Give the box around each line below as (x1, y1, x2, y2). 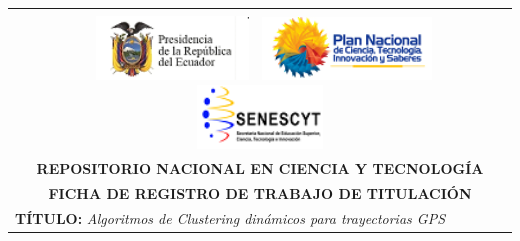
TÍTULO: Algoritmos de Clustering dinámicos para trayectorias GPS (15, 207, 446, 228)
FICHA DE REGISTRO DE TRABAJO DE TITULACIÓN (48, 182, 472, 203)
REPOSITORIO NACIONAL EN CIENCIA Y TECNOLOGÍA (36, 158, 484, 179)
